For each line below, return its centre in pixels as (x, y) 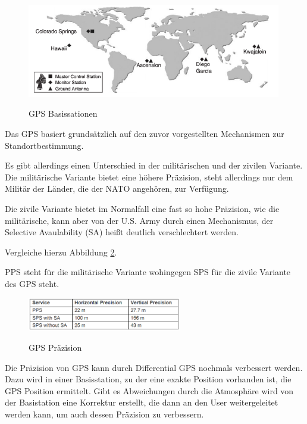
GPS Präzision (55, 347)
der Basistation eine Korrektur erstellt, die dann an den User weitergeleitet (142, 402)
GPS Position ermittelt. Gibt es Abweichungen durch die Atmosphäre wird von (149, 390)
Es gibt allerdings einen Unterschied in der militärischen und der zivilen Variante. (154, 165)
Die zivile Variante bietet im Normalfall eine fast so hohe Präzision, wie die (142, 208)
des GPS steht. (32, 283)
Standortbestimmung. (44, 145)
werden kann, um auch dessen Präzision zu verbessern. (104, 414)
